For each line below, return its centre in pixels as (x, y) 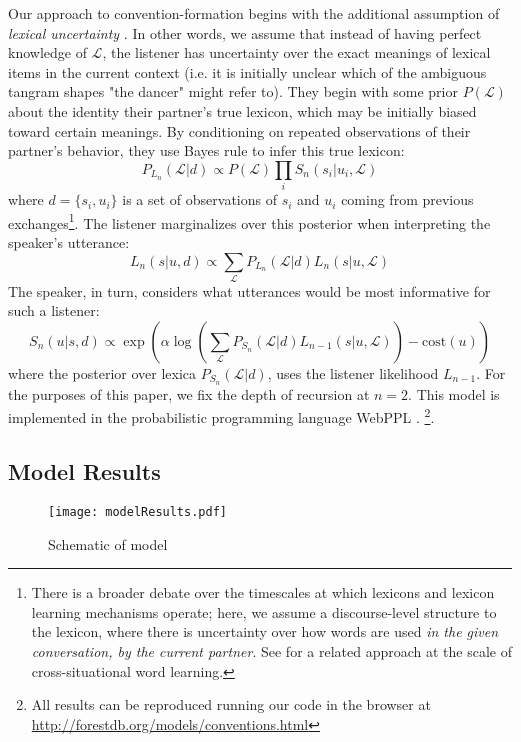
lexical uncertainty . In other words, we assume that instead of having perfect (245, 32)
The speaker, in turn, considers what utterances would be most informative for (249, 290)
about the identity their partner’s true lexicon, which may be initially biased (242, 110)
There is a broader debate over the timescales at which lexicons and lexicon (263, 592)
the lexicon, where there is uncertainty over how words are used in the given (265, 631)
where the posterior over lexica (102, 373)
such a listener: (54, 310)
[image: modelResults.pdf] (137, 511)
